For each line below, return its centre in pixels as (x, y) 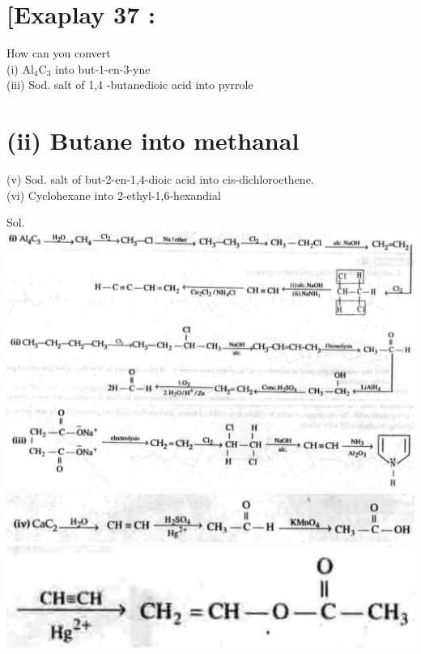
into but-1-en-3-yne (103, 68)
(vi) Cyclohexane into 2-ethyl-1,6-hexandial (114, 195)
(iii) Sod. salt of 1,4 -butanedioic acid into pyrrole (130, 85)
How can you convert (59, 53)
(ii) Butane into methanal (153, 140)
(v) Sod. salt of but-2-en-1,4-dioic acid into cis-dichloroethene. (160, 179)
